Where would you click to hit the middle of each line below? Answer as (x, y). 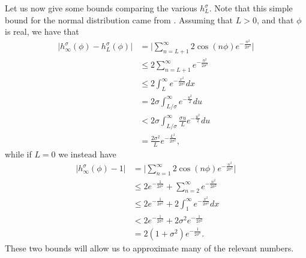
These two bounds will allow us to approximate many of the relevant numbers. (149, 248)
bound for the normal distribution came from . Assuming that (119, 19)
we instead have (87, 154)
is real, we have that (42, 31)
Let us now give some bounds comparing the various (101, 8)
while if (18, 154)
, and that (275, 19)
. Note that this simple (251, 8)
